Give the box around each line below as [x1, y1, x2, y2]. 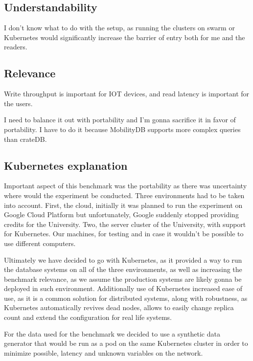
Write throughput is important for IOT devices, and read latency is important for [4, 89, 250, 99]
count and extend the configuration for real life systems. [4, 312, 172, 322]
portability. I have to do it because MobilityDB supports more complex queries [4, 124, 241, 134]
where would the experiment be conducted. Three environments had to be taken [4, 190, 245, 200]
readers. [4, 42, 27, 52]
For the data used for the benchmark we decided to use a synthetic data [4, 328, 220, 338]
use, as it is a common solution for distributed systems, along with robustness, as [4, 293, 248, 303]
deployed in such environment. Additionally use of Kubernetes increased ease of [4, 283, 243, 293]
